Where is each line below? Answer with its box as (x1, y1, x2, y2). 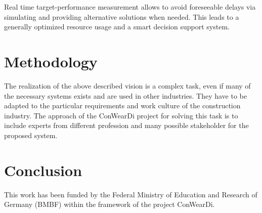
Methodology (4, 51, 98, 71)
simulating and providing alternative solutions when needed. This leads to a (4, 11, 239, 22)
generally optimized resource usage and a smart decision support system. (4, 21, 230, 32)
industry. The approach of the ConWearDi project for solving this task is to (4, 110, 238, 120)
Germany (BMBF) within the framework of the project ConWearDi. (4, 199, 215, 209)
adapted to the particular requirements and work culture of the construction (4, 100, 241, 111)
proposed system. (4, 130, 58, 140)
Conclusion (4, 159, 82, 180)
